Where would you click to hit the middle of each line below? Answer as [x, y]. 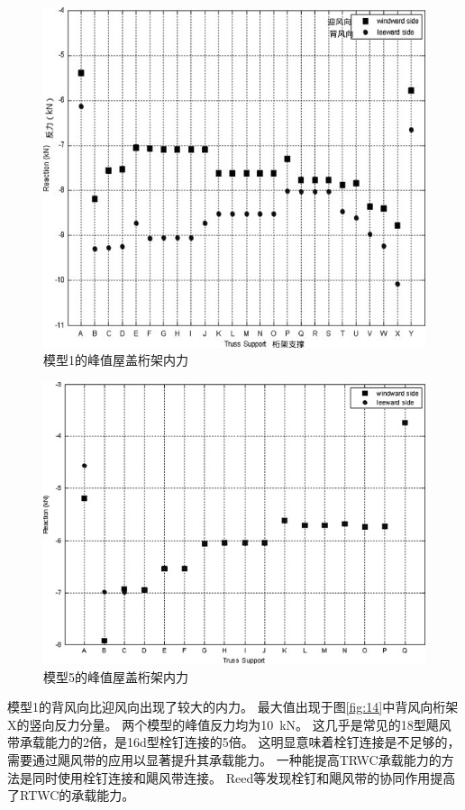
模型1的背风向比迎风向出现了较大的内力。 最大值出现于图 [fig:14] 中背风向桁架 [233, 707]
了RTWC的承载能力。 [71, 795]
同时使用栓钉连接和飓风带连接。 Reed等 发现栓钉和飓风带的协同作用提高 [244, 777]
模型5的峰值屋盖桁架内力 [116, 676]
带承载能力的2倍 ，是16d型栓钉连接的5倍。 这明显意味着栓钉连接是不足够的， [234, 742]
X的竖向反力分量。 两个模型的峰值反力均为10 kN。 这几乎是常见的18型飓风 [229, 724]
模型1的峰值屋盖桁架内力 [116, 360]
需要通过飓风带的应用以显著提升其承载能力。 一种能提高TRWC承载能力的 [224, 759]
